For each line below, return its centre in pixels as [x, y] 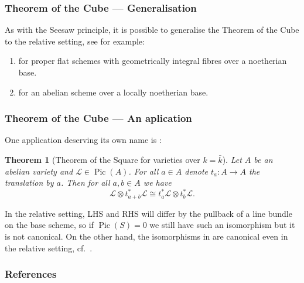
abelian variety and [39, 171]
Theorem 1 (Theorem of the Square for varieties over [103, 159]
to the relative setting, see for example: [75, 41]
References [31, 274]
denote [196, 171]
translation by [29, 183]
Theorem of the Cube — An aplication [98, 118]
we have [157, 183]
